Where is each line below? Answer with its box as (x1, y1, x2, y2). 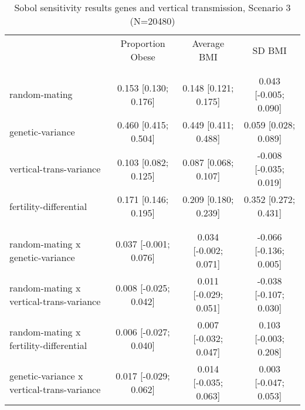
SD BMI (252, 43, 287, 57)
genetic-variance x (9, 368, 83, 382)
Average (192, 36, 225, 50)
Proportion (120, 36, 165, 50)
